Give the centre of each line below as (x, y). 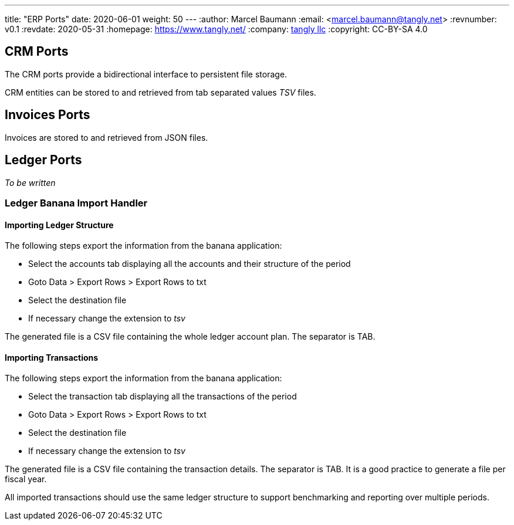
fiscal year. (26, 479)
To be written (30, 182)
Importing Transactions (52, 357)
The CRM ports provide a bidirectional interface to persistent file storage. (146, 74)
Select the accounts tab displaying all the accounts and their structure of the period (190, 264)
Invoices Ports (48, 115)
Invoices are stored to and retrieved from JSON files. (106, 137)
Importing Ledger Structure (59, 225)
